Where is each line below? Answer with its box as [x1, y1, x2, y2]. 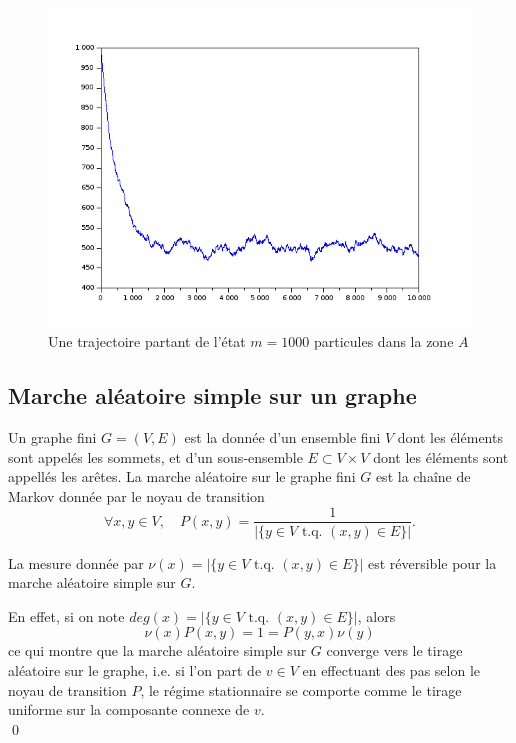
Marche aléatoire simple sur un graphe [8, 380, 417, 411]
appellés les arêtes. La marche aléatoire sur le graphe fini [8, 466, 356, 487]
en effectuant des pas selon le [302, 659, 481, 680]
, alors [357, 605, 396, 626]
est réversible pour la [367, 552, 497, 573]
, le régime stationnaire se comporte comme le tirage [140, 679, 462, 700]
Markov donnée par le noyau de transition [8, 485, 265, 506]
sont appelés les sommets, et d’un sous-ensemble [8, 446, 303, 467]
